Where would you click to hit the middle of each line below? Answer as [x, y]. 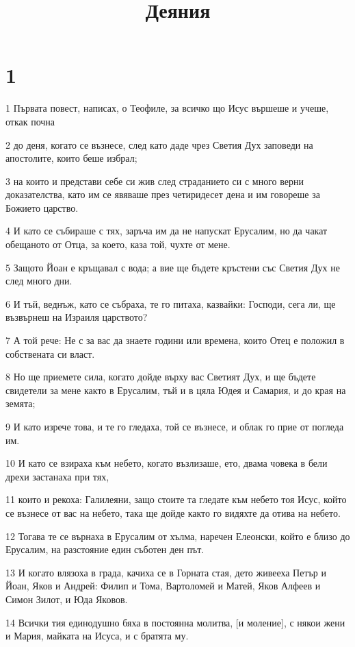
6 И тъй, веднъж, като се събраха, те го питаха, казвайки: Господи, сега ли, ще [171, 303]
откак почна [30, 121]
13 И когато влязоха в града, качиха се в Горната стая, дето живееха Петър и [166, 572]
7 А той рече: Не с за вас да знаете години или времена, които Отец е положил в [175, 340]
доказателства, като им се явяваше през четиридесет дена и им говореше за [163, 194]
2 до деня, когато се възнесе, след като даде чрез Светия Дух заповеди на [159, 144]
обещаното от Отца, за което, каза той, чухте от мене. [118, 244]
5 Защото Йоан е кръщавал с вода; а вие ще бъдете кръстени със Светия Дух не [173, 267]
